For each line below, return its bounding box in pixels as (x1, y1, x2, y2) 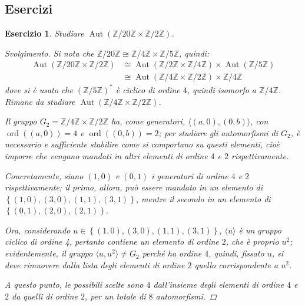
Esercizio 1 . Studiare (5, 27, 84, 40)
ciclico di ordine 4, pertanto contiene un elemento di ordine (5, 235, 219, 248)
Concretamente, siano (5, 169, 84, 182)
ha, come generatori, (111, 115, 185, 127)
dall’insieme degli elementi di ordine (153, 278, 284, 291)
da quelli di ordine (12, 289, 78, 302)
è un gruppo (238, 223, 281, 236)
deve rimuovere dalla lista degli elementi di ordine (5, 258, 185, 271)
